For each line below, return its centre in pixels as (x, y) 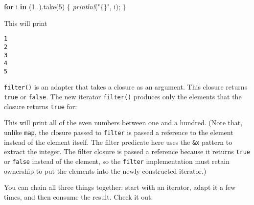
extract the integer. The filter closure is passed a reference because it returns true (127, 151)
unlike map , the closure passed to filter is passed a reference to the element (119, 132)
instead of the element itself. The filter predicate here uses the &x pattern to (118, 142)
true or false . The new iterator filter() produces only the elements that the (123, 97)
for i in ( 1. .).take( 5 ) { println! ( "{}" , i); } (65, 6)
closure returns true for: (41, 106)
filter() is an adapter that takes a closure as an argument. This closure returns (126, 87)
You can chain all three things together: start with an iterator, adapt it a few (120, 187)
